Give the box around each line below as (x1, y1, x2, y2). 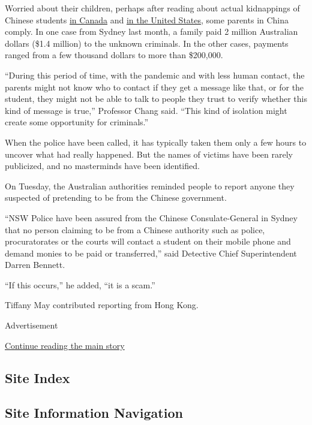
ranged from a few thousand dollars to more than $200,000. (5, 49, 223, 61)
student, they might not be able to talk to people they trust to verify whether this (5, 92, 307, 105)
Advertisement (5, 319, 58, 331)
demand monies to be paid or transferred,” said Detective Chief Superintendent (5, 246, 297, 259)
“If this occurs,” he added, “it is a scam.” (5, 278, 155, 291)
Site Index (5, 368, 70, 387)
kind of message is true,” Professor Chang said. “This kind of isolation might (5, 104, 287, 116)
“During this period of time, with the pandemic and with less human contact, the (5, 68, 305, 81)
